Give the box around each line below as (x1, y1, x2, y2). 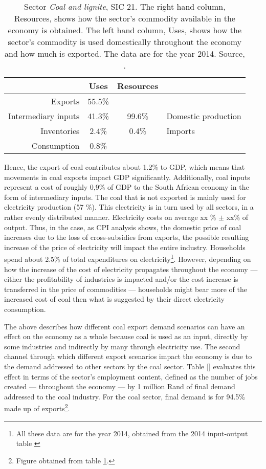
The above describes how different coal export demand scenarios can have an (4, 321, 245, 331)
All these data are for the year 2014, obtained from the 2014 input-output (16, 428, 248, 438)
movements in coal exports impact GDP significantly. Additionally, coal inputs (4, 171, 250, 182)
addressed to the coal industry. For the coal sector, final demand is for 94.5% (4, 391, 245, 401)
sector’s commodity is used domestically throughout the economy (8, 36, 242, 48)
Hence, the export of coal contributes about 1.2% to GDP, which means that (4, 162, 245, 172)
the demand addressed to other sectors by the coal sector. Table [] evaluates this (4, 361, 256, 371)
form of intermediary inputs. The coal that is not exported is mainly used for (4, 191, 246, 202)
